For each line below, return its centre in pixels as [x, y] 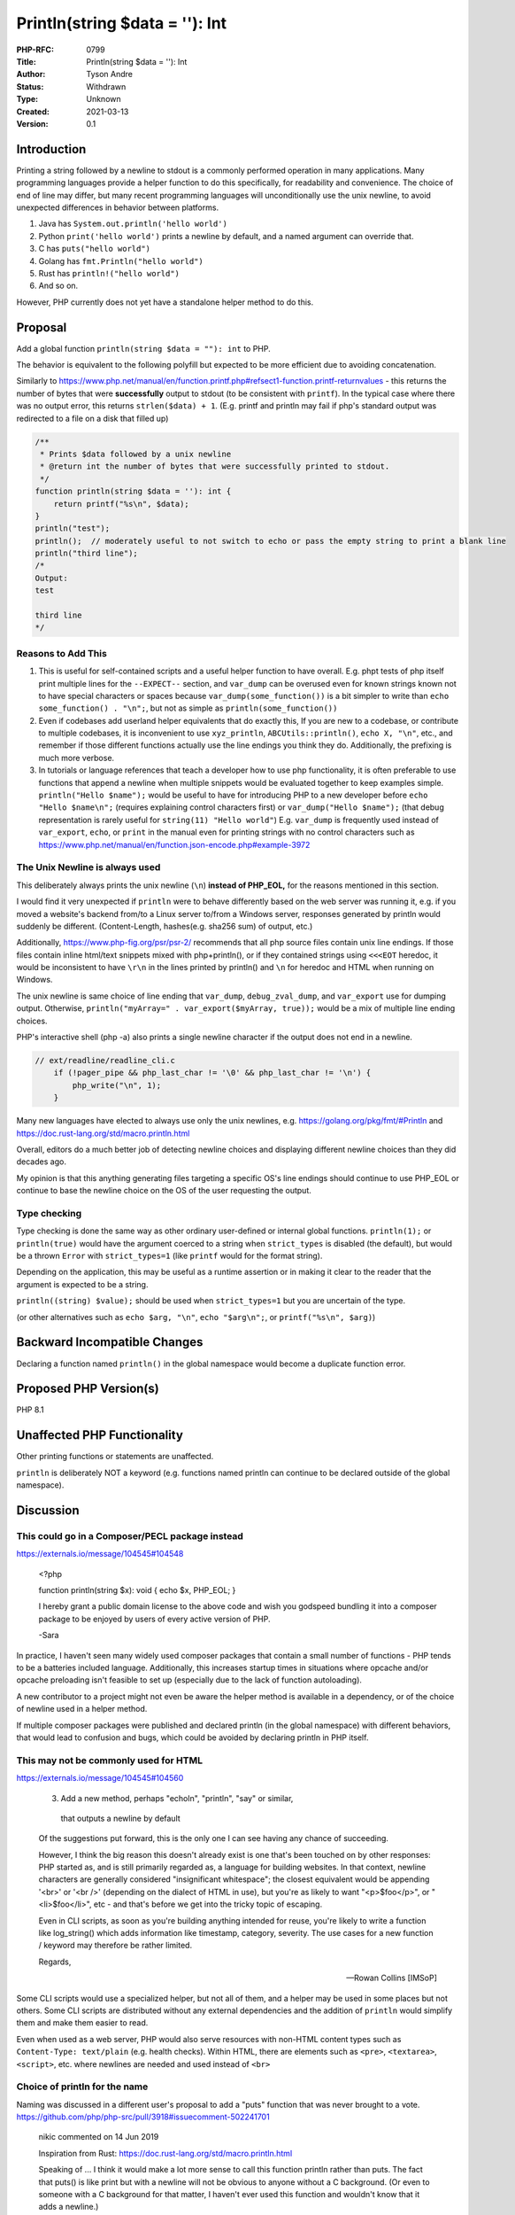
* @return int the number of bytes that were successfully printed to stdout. [215, 466]
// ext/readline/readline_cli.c [105, 1061]
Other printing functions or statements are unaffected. [115, 1457]
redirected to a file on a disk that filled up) [92, 418]
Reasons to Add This [62, 653]
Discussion [48, 1510]
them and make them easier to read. [82, 2023]
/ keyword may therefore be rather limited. [115, 1946]
